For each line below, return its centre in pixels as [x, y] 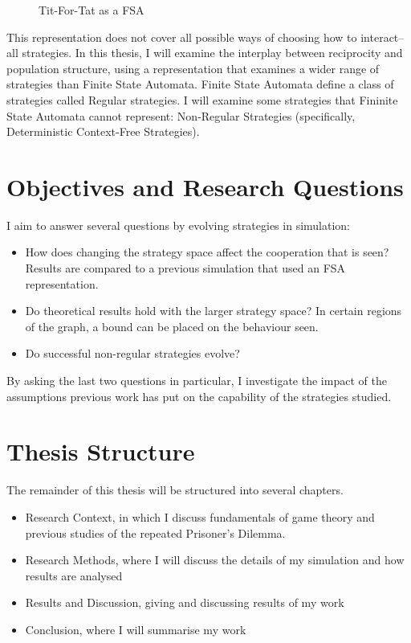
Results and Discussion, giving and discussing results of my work [185, 602]
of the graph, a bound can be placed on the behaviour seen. [172, 326]
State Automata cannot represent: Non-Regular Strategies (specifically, [181, 115]
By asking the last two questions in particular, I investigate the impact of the [197, 381]
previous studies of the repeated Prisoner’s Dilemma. [155, 532]
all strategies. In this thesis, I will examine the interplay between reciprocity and [205, 53]
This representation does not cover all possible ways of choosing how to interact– [205, 37]
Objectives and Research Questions [205, 186]
